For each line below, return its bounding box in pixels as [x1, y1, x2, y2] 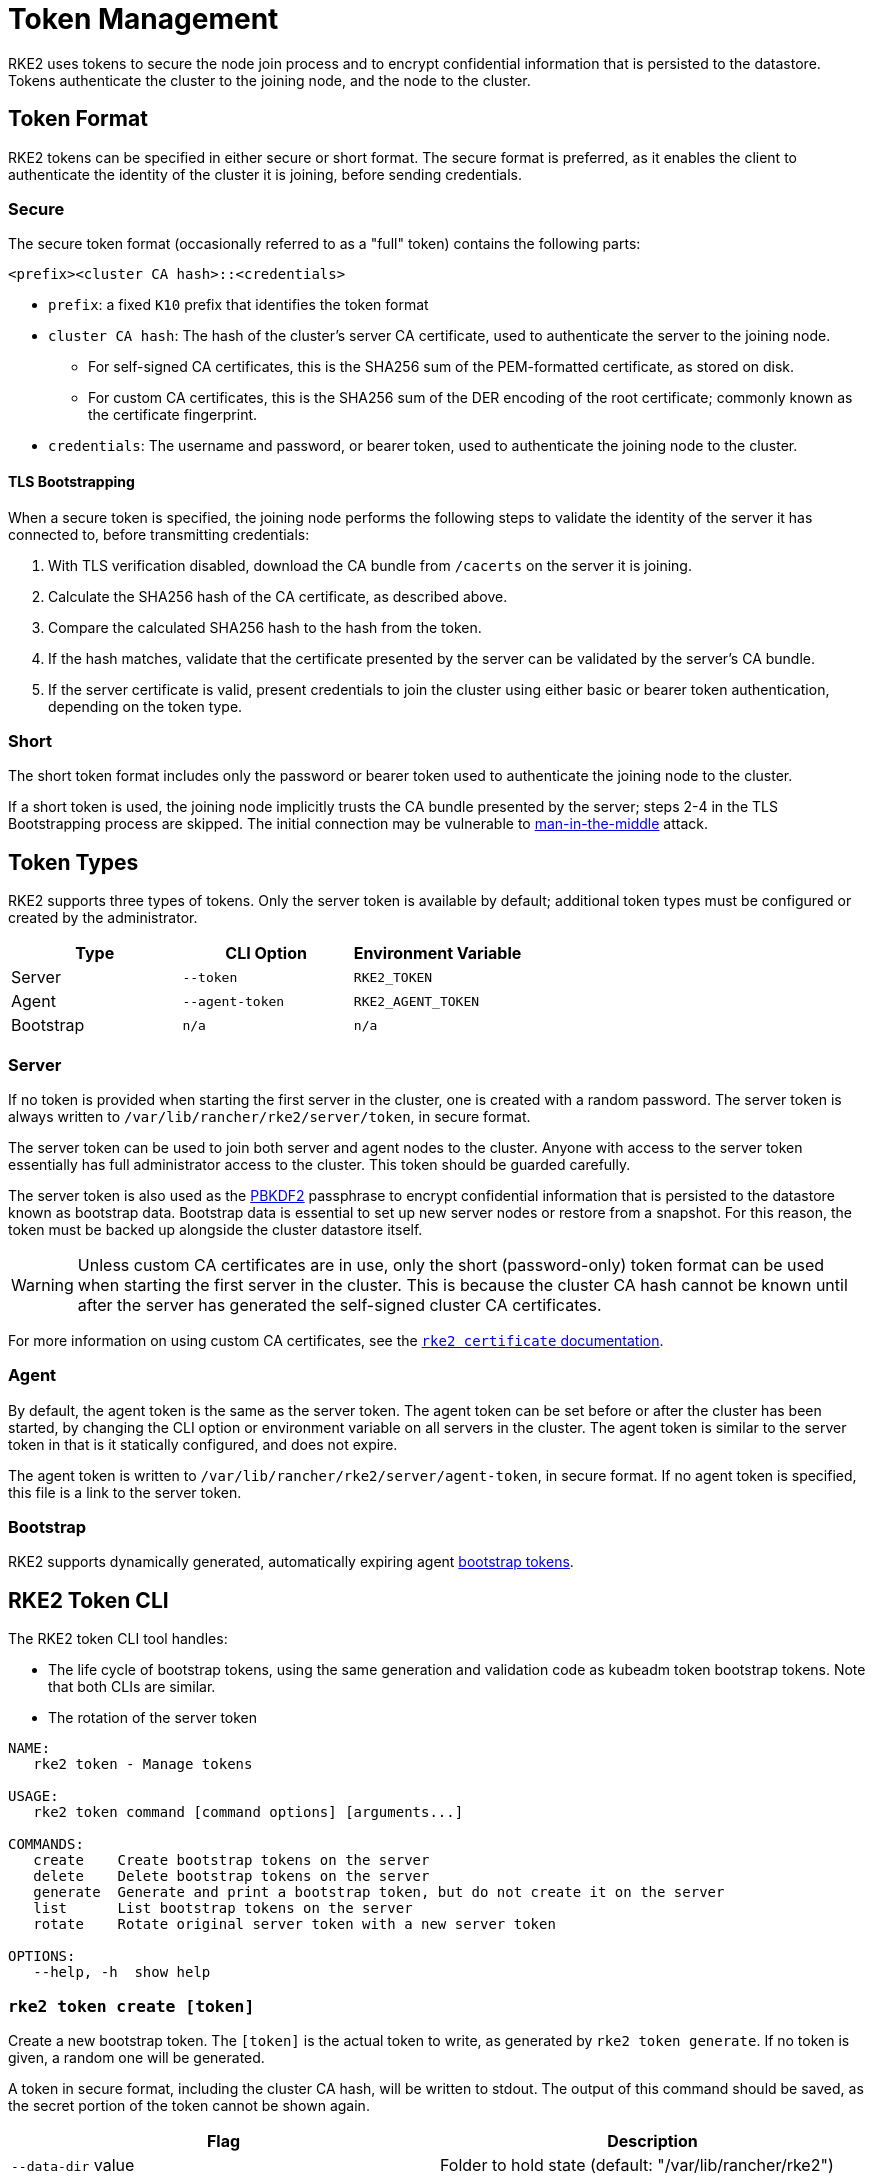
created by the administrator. [8, 909, 198, 927]
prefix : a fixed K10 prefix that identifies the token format [48, 296, 429, 314]
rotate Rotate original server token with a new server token [33, 1916, 556, 1933]
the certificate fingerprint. [88, 406, 258, 424]
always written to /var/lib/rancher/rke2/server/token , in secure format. [8, 1107, 531, 1125]
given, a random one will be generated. [8, 2049, 265, 2066]
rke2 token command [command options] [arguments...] [33, 1804, 464, 1821]
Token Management [8, 2, 279, 36]
